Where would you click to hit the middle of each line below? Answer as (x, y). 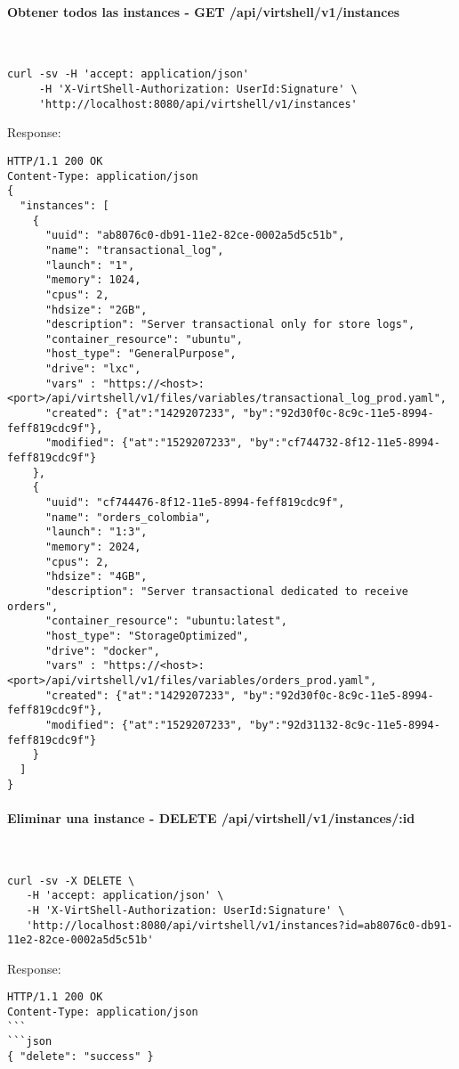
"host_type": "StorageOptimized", (147, 636)
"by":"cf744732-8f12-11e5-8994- (345, 443)
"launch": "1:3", (96, 532)
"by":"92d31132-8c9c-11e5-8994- (345, 725)
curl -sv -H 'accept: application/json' (129, 74)
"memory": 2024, (93, 547)
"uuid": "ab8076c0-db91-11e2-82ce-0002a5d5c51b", (195, 236)
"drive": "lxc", (93, 369)
